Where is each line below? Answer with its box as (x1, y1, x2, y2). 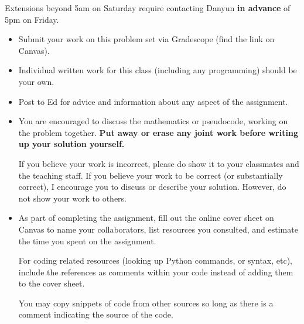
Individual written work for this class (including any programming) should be (18, 64, 297, 76)
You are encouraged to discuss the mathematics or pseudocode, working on (18, 115, 288, 127)
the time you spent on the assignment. (18, 234, 156, 247)
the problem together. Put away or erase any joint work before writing (18, 126, 298, 138)
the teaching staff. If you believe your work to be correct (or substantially (18, 169, 283, 181)
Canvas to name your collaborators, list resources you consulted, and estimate (18, 223, 298, 235)
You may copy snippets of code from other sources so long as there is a (18, 296, 274, 309)
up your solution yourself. (18, 138, 125, 150)
